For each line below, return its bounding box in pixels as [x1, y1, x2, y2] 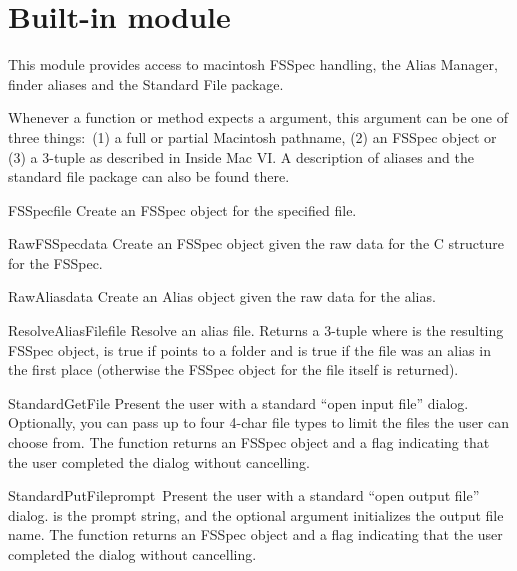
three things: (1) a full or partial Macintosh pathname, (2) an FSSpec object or [8, 126, 497, 147]
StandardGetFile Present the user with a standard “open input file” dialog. [8, 392, 469, 413]
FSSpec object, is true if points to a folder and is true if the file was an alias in [8, 339, 491, 360]
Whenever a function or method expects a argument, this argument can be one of [8, 107, 509, 128]
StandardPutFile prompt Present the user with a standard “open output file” [8, 485, 480, 506]
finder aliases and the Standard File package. [8, 73, 284, 94]
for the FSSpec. [8, 252, 103, 273]
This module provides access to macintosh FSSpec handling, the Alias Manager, [8, 54, 498, 75]
